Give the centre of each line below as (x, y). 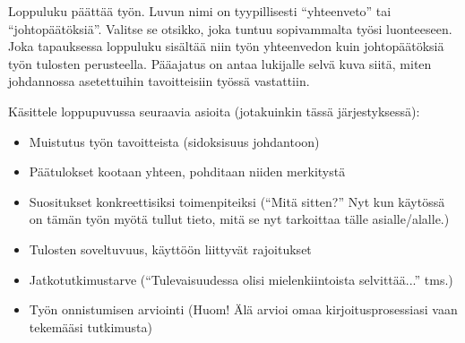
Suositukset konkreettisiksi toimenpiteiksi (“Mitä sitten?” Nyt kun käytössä (237, 201)
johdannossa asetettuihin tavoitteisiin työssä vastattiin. (159, 81)
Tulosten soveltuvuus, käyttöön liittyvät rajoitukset (170, 249)
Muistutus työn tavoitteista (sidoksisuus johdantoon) (174, 141)
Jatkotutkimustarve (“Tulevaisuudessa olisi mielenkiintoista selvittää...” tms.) (241, 279)
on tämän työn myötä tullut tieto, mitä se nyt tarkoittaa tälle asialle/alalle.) (239, 219)
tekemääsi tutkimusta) (90, 326)
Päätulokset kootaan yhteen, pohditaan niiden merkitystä (187, 171)
